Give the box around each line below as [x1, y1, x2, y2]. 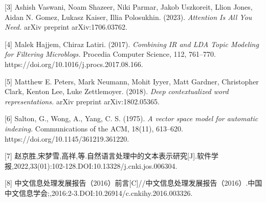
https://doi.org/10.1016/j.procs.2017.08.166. [5, 58, 143, 69]
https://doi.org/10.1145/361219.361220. [5, 133, 129, 144]
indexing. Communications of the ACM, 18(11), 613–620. [5, 123, 183, 133]
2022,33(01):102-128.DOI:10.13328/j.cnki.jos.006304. [13, 160, 178, 171]
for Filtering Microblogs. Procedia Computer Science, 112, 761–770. [5, 49, 216, 59]
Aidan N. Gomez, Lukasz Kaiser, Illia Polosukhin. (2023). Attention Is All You [5, 11, 252, 22]
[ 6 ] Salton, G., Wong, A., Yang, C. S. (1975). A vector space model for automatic [5, 113, 258, 124]
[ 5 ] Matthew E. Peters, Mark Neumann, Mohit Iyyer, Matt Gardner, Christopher [5, 76, 259, 86]
